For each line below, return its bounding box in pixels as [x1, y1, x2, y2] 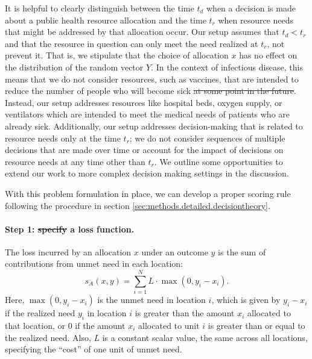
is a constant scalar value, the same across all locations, [102, 331, 308, 343]
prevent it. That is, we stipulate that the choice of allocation [5, 49, 229, 61]
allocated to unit [138, 319, 200, 331]
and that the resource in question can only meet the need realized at [5, 37, 258, 49]
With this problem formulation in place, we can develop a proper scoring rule [5, 187, 291, 199]
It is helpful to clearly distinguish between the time [5, 2, 194, 14]
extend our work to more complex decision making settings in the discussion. [5, 167, 289, 179]
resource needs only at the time [5, 131, 121, 144]
